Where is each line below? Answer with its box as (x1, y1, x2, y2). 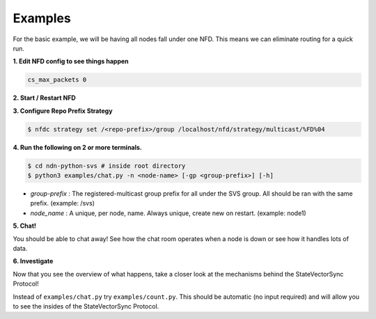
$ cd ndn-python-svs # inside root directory (27, 162, 186, 170)
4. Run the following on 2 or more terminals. (13, 143, 143, 151)
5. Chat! (13, 221, 37, 230)
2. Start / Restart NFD (13, 94, 76, 102)
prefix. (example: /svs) (30, 199, 95, 208)
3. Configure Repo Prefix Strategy (13, 107, 113, 115)
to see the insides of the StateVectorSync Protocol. (13, 302, 159, 310)
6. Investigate (13, 257, 54, 265)
